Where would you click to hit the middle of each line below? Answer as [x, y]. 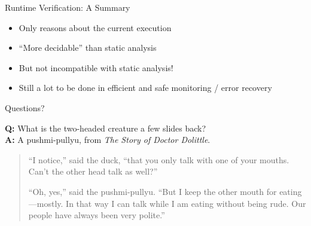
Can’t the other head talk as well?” [93, 171]
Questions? [25, 107]
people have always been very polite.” [97, 215]
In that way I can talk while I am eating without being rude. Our [186, 203]
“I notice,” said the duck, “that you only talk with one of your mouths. [159, 159]
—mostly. [46, 203]
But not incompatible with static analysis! [96, 67]
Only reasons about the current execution [95, 27]
